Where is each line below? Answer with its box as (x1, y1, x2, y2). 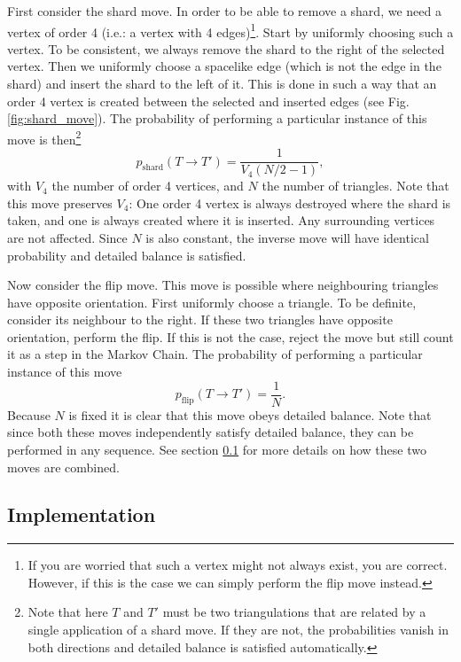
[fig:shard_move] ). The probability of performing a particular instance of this (7, 109, 427, 128)
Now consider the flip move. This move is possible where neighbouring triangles (7, 276, 439, 294)
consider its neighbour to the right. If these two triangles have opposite (7, 310, 393, 329)
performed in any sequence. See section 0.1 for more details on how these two (7, 440, 426, 458)
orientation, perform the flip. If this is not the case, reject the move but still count (7, 327, 454, 346)
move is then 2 (7, 127, 82, 148)
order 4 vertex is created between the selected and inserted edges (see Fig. (7, 91, 410, 110)
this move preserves (7, 193, 113, 212)
